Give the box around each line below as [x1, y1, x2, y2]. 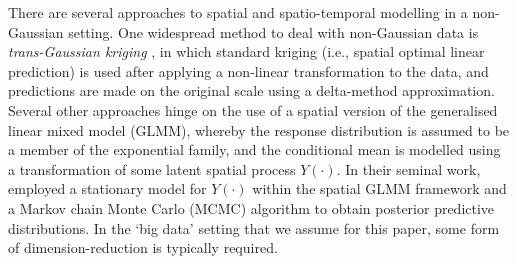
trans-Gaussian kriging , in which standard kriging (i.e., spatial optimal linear [8, 41, 485, 62]
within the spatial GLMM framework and [252, 178, 507, 199]
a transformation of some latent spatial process [8, 158, 296, 179]
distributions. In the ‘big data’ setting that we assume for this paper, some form [8, 217, 500, 238]
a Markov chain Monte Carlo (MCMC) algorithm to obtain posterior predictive [8, 197, 495, 218]
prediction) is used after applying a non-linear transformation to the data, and [8, 60, 489, 81]
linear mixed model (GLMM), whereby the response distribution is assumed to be [8, 119, 510, 140]
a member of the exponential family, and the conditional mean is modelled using [8, 139, 501, 160]
